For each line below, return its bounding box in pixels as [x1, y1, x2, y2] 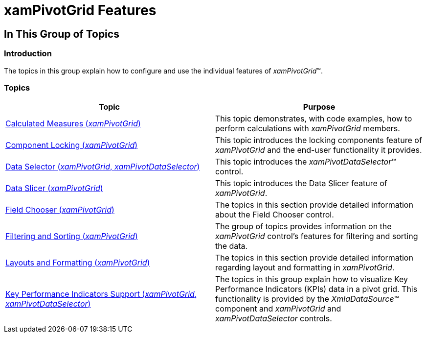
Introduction [4, 48, 52, 59]
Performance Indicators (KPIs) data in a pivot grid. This [215, 284, 418, 294]
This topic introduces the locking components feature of [215, 135, 422, 145]
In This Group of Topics [4, 27, 119, 40]
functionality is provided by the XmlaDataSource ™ [215, 294, 399, 304]
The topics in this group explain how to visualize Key [215, 274, 408, 285]
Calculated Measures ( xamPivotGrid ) [5, 119, 141, 129]
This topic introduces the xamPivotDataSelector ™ [215, 157, 397, 167]
